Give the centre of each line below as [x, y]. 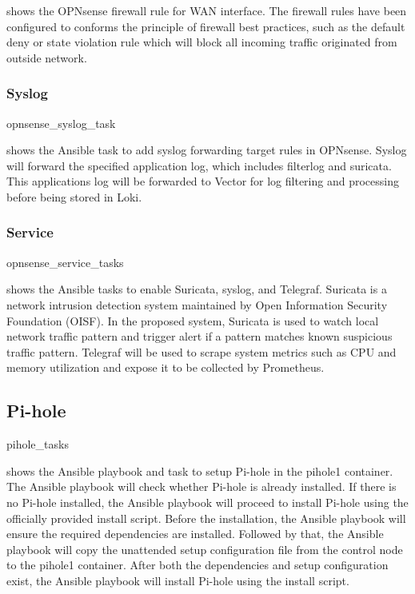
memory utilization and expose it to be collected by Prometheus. [166, 367]
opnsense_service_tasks [65, 262]
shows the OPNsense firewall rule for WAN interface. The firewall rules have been [207, 10]
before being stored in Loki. [74, 196]
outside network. [47, 57]
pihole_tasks [38, 444]
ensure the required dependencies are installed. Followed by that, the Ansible [195, 534]
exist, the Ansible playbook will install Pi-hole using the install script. [178, 580]
